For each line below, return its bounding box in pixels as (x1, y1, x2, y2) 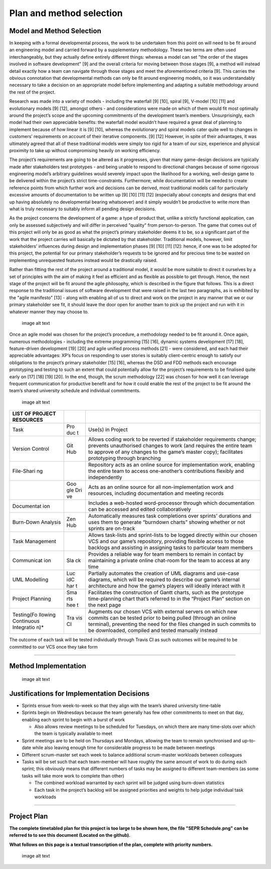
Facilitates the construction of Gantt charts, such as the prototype (88, 589, 244, 596)
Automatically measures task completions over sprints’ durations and (88, 513, 252, 520)
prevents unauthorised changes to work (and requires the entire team (88, 442, 252, 449)
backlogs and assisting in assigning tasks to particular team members (88, 544, 253, 551)
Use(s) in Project (88, 426, 128, 433)
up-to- (241, 737, 256, 743)
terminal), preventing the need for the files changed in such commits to (88, 620, 256, 628)
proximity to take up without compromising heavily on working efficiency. (9, 147, 161, 153)
